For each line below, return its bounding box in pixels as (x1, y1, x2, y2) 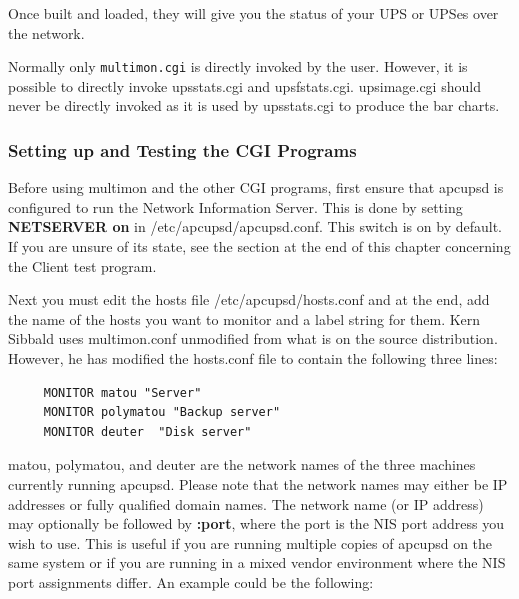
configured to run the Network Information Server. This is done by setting (8, 196, 463, 217)
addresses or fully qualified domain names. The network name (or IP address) (8, 493, 484, 514)
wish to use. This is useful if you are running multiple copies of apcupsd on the (8, 532, 493, 553)
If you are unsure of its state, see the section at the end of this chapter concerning (8, 236, 511, 257)
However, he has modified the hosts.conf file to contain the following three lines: (8, 348, 498, 368)
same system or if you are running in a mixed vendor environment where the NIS (8, 552, 506, 573)
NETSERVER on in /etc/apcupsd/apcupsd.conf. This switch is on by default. (8, 216, 502, 237)
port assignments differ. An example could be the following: (8, 571, 374, 592)
